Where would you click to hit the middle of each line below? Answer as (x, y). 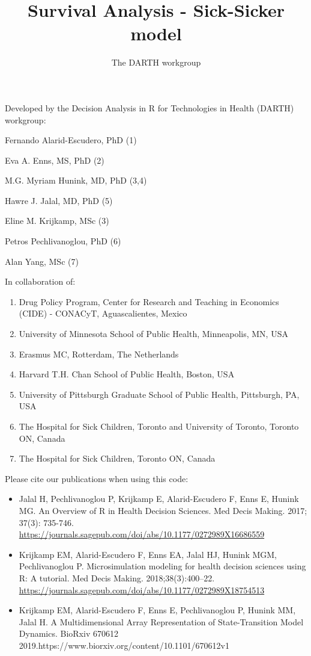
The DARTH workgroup (156, 62)
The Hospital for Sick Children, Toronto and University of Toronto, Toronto (159, 426)
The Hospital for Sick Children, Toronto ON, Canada (117, 458)
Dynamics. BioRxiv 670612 (68, 633)
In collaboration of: (40, 281)
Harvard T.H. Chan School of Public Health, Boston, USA (127, 374)
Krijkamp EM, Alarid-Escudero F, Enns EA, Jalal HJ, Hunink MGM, (148, 554)
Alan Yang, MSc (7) (42, 261)
